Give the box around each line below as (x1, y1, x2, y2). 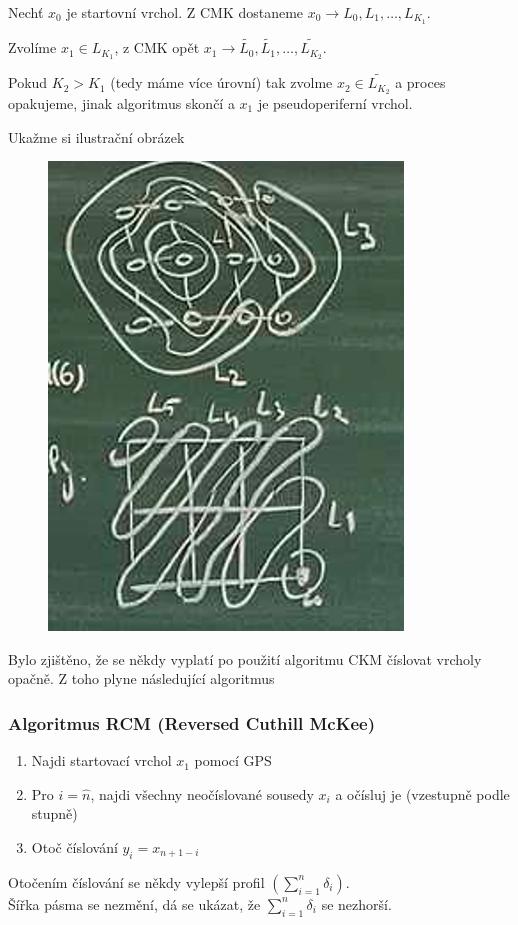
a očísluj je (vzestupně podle (335, 783, 510, 804)
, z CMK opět (114, 37, 200, 58)
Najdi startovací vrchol (31, 750, 172, 771)
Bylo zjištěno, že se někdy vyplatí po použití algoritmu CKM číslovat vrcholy (8, 648, 482, 669)
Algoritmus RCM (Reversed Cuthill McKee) (8, 710, 376, 735)
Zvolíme (8, 37, 57, 58)
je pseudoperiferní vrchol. (257, 93, 413, 114)
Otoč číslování (31, 836, 118, 857)
